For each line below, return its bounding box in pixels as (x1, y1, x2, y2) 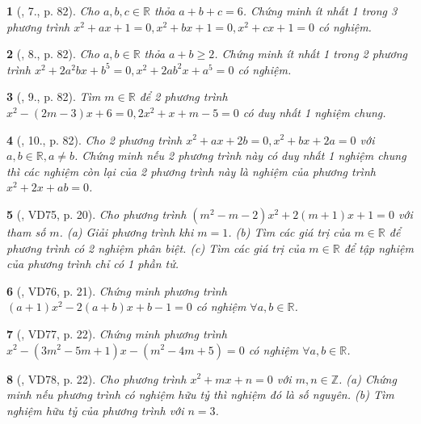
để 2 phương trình (139, 88, 228, 105)
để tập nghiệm (343, 239, 414, 256)
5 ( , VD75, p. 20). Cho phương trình (6, 205, 187, 222)
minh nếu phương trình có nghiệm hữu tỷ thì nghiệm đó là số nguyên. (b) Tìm (6, 386, 394, 403)
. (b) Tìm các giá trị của (228, 223, 351, 240)
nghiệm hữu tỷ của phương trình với (6, 401, 184, 418)
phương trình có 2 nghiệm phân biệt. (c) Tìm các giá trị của (6, 239, 305, 256)
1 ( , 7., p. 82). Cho (6, 2, 99, 19)
